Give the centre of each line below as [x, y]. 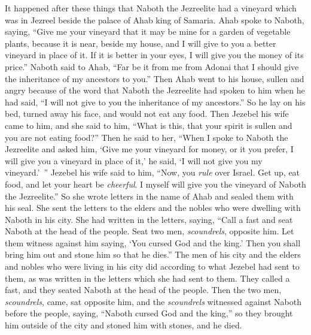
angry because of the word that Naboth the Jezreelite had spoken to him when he [155, 90]
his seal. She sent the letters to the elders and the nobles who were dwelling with [153, 208]
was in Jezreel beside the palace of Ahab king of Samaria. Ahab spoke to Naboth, [155, 19]
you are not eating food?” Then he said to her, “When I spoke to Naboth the [147, 137]
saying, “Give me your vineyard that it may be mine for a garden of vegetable [148, 31]
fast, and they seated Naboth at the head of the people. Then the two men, [143, 290]
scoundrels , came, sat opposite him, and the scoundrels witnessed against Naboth [153, 301]
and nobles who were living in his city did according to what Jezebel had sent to [152, 266]
